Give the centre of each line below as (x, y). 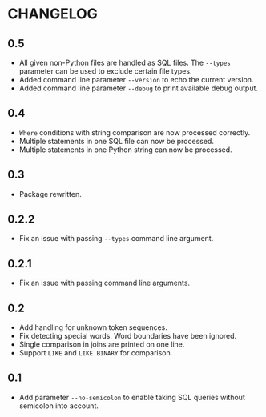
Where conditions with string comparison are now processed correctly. (135, 132)
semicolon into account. (59, 406)
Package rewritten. (50, 194)
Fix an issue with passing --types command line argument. (116, 239)
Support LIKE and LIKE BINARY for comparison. (96, 353)
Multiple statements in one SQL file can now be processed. (116, 141)
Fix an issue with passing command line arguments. (104, 283)
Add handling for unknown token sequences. (93, 327)
